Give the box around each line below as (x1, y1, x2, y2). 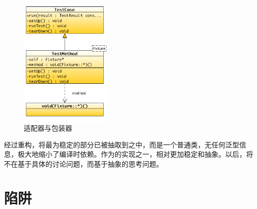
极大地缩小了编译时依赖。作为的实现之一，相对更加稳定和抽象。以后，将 (17, 149, 253, 159)
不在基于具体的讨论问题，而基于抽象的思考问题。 (4, 159, 163, 169)
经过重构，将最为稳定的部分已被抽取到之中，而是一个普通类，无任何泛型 (4, 139, 239, 149)
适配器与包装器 (24, 123, 72, 133)
